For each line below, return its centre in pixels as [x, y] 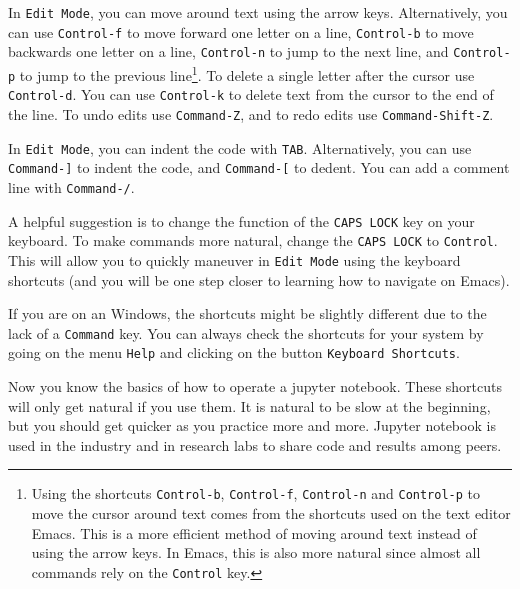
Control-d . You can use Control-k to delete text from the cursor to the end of [251, 94]
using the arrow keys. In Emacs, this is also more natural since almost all [256, 552]
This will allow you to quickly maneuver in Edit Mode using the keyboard [234, 259]
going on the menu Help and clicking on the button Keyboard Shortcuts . [234, 352]
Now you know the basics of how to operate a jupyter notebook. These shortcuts [255, 386]
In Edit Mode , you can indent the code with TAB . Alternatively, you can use [240, 147]
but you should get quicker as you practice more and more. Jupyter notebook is [252, 425]
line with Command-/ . [71, 186]
